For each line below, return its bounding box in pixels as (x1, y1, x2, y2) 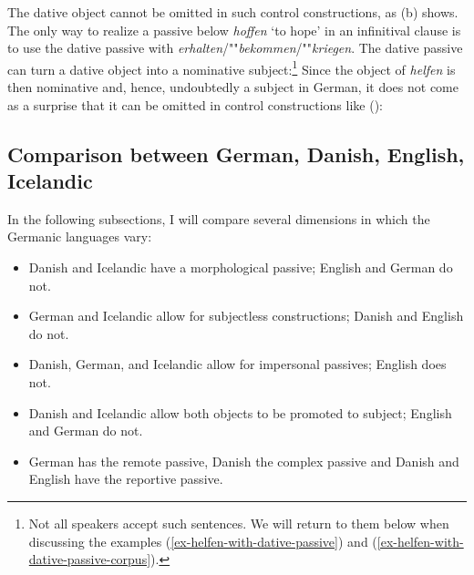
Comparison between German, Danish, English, (7, 139, 465, 168)
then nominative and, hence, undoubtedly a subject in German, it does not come (7, 77, 459, 97)
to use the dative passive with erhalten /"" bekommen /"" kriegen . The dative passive (7, 38, 463, 57)
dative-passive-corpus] (28, 549, 151, 569)
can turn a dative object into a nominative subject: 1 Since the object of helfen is (7, 56, 456, 78)
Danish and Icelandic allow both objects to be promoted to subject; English (28, 403, 452, 422)
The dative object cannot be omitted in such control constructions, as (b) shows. (7, 3, 459, 21)
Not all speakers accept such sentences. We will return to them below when (28, 513, 449, 532)
